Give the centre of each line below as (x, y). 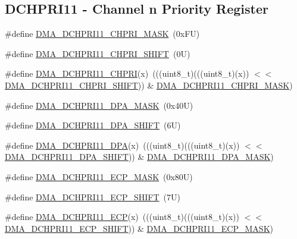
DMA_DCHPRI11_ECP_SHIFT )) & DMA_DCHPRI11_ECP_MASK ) (139, 228)
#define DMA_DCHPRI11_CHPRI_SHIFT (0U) (98, 53)
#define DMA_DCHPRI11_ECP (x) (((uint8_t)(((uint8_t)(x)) (122, 217)
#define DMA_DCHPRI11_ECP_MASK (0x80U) (99, 176)
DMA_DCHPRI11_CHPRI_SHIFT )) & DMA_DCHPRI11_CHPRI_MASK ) (149, 85)
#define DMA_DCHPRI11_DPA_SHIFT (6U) (93, 125)
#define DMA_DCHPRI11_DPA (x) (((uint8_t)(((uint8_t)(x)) (122, 145)
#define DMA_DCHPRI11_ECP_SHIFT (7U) (93, 196)
